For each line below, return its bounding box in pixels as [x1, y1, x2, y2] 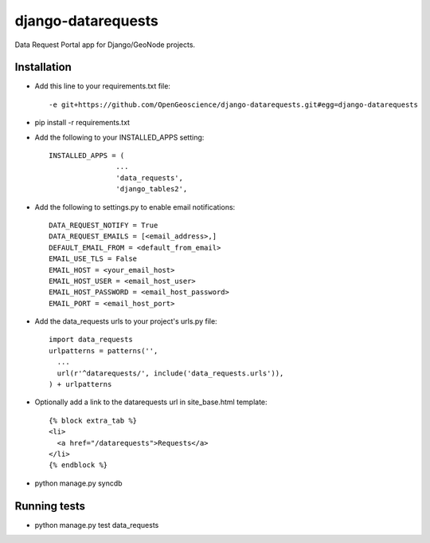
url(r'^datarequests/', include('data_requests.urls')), [57, 368, 284, 378]
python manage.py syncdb [34, 478, 123, 488]
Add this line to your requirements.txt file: [34, 81, 171, 91]
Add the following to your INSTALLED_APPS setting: [34, 132, 205, 142]
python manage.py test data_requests [34, 520, 159, 529]
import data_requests [49, 335, 133, 344]
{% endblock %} [49, 461, 108, 470]
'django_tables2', [115, 184, 188, 194]
